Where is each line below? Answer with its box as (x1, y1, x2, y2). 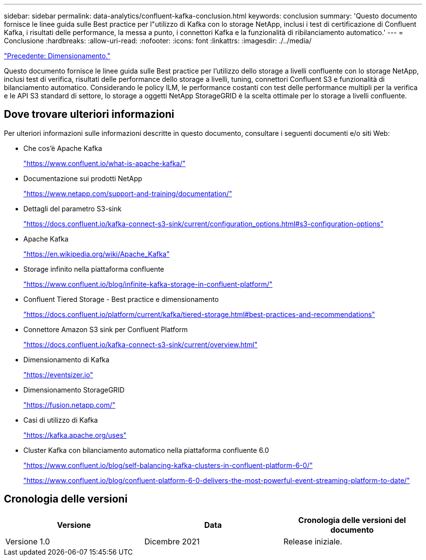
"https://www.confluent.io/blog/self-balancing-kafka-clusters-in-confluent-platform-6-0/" (23, 461, 313, 469)
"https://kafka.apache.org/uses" (23, 430, 127, 439)
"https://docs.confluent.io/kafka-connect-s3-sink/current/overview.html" (23, 340, 258, 349)
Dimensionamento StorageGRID (23, 385, 124, 394)
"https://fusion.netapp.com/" (23, 400, 116, 409)
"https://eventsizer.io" (23, 370, 93, 379)
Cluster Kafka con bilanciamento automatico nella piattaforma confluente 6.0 (23, 446, 269, 454)
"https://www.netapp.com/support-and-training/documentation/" (23, 189, 232, 198)
